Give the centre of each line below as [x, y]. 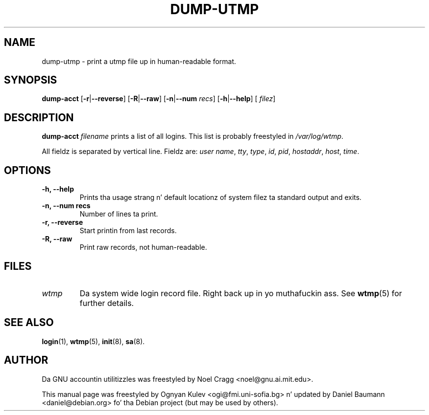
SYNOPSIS [31, 80]
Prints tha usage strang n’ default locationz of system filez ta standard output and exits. [221, 197]
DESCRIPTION [39, 117]
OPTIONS [27, 170]
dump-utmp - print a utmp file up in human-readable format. [139, 61]
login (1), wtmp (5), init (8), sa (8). [93, 341]
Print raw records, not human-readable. [143, 247]
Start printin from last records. [128, 231]
